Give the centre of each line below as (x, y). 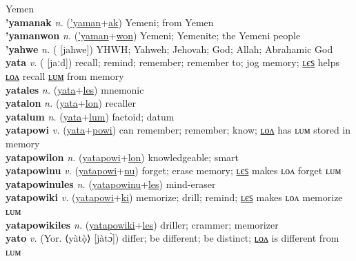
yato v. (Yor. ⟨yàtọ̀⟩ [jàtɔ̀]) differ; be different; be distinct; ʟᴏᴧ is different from (172, 238)
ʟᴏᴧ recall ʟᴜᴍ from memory (65, 75)
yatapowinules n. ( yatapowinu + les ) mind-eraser (111, 184)
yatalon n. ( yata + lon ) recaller (71, 103)
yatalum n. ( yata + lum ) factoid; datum (90, 116)
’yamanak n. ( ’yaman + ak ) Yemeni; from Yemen (110, 22)
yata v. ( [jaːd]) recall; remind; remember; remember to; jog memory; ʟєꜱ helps (173, 62)
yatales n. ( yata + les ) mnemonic (75, 89)
